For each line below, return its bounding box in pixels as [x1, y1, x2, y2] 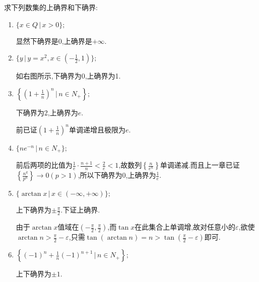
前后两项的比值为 [16, 160, 73, 170]
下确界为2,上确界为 [16, 107, 78, 117]
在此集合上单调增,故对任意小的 [135, 222, 236, 232]
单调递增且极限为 [69, 124, 125, 134]
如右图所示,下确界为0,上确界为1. [16, 70, 121, 81]
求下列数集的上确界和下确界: [4, 2, 98, 12]
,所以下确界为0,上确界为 [78, 170, 156, 180]
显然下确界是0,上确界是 [16, 35, 92, 46]
